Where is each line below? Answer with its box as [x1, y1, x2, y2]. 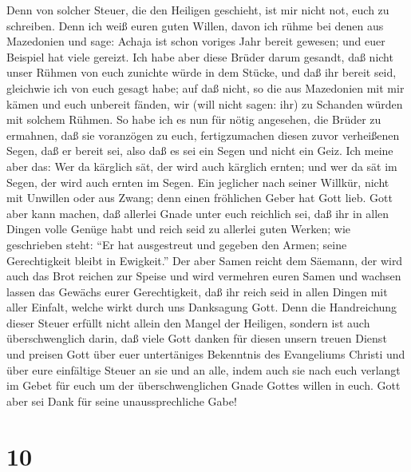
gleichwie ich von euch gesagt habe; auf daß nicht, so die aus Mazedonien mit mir [6, 79, 405, 96]
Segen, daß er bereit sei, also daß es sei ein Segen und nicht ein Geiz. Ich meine [6, 142, 393, 159]
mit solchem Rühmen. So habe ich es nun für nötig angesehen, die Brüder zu [6, 111, 381, 128]
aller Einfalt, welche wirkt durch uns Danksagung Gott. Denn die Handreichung [6, 299, 397, 315]
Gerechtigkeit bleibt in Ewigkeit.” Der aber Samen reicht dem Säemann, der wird [6, 252, 403, 268]
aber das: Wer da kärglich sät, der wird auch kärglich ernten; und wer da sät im [6, 157, 397, 174]
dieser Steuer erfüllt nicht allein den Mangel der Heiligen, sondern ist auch [6, 314, 370, 331]
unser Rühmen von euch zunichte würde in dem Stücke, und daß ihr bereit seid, [6, 64, 397, 81]
